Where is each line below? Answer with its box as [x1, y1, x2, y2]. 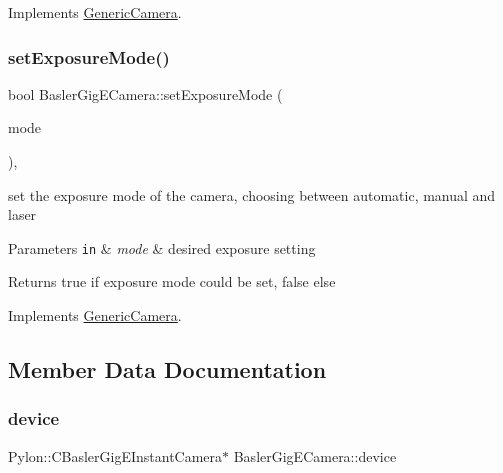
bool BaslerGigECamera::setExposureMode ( [8, 83, 283, 104]
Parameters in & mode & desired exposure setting [8, 237, 316, 258]
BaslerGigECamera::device [233, 445, 397, 466]
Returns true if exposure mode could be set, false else [8, 271, 336, 292]
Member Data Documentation [8, 354, 327, 385]
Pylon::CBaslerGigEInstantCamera [8, 445, 223, 466]
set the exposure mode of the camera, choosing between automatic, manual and [8, 184, 496, 205]
